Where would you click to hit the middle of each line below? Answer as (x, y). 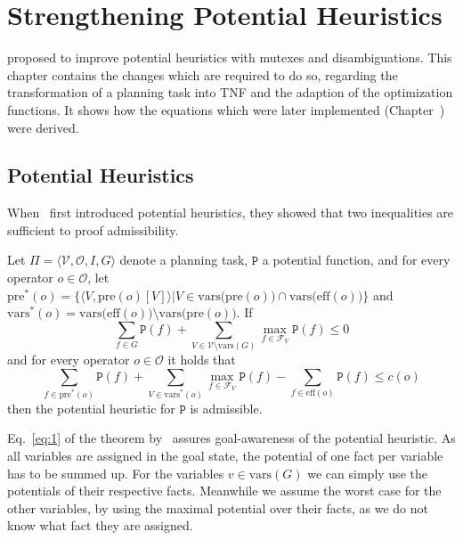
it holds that (202, 360)
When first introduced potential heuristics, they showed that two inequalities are (231, 213)
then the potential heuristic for (91, 408)
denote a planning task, (184, 260)
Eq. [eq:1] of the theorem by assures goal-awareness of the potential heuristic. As (231, 438)
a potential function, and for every (356, 260)
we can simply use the (367, 473)
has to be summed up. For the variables (116, 473)
